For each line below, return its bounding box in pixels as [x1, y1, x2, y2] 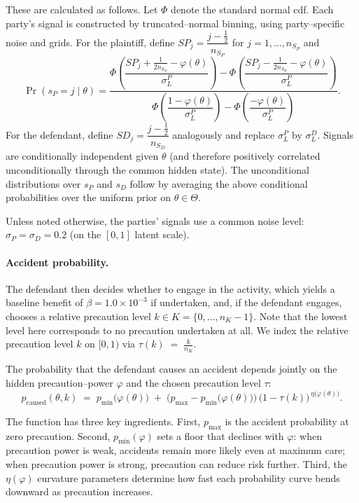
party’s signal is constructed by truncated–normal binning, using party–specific [6, 15, 345, 30]
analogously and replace [172, 127, 275, 142]
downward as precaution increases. [6, 484, 153, 499]
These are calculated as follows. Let [6, 2, 158, 16]
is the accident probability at [225, 413, 349, 428]
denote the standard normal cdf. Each [171, 2, 334, 16]
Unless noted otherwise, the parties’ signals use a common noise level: [6, 213, 304, 228]
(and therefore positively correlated [169, 149, 321, 163]
